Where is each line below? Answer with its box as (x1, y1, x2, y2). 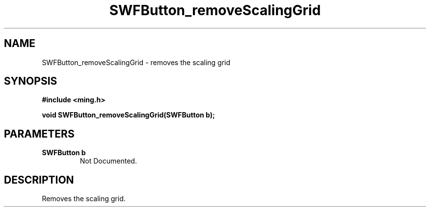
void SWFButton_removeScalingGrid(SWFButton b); (42, 111, 215, 119)
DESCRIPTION (4, 173, 74, 186)
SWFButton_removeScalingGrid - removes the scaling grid (42, 58, 231, 67)
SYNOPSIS (4, 75, 57, 88)
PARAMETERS (4, 127, 75, 140)
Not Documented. (80, 157, 137, 165)
